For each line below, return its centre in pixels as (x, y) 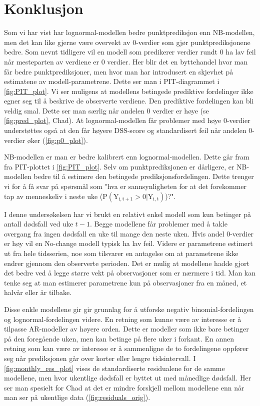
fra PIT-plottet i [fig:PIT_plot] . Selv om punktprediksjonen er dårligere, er (119, 166)
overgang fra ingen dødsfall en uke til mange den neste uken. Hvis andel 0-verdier (129, 233)
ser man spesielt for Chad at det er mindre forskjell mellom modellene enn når (124, 387)
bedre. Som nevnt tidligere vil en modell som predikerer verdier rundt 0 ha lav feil (130, 52)
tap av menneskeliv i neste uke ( (53, 196)
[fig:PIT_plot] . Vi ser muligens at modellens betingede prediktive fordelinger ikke (129, 91)
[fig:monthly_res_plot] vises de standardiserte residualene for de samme (114, 368)
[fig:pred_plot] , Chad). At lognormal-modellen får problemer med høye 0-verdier (127, 120)
